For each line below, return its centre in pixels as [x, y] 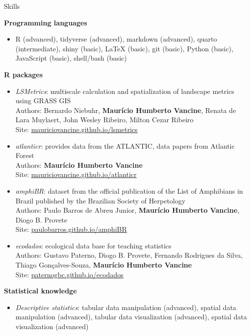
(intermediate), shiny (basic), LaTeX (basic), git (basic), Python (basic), [124, 48]
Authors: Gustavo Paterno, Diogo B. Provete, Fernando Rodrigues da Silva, [129, 255]
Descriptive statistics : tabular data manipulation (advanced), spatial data [126, 307]
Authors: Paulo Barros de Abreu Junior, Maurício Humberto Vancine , [127, 210]
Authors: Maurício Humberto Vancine [79, 165]
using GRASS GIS [43, 100]
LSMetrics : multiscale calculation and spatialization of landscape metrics [125, 91]
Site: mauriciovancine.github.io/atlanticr [76, 174]
